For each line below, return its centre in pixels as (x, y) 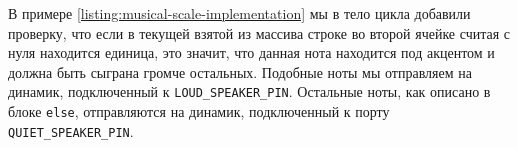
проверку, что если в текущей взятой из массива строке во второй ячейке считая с (259, 32)
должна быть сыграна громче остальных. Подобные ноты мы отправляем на (240, 71)
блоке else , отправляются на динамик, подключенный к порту (199, 111)
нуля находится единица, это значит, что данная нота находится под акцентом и (251, 52)
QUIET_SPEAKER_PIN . (71, 130)
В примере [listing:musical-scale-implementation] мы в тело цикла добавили (239, 13)
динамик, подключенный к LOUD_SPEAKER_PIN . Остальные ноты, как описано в (249, 91)
